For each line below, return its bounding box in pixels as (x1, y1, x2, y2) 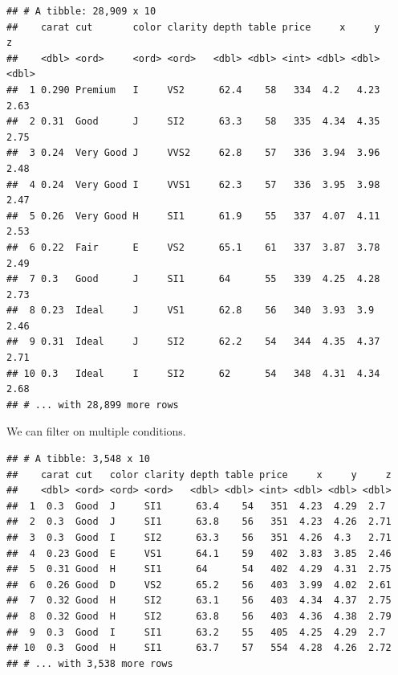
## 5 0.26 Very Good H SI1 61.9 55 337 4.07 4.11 (6, 210, 380, 222)
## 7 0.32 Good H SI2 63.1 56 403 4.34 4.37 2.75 (6, 595, 392, 607)
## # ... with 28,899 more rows (6, 399, 179, 411)
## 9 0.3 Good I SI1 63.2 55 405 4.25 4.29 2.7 (6, 626, 386, 638)
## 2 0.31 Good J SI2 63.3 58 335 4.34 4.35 (6, 116, 380, 128)
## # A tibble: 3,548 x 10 (6, 453, 150, 465)
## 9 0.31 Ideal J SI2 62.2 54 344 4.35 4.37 (6, 336, 380, 348)
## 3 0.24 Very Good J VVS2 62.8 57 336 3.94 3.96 (6, 147, 380, 159)
